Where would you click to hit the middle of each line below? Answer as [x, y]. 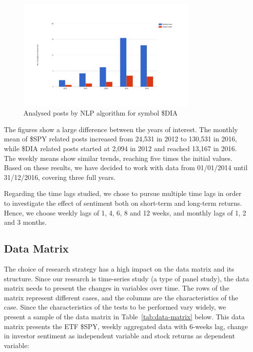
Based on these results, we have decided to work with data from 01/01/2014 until [126, 167]
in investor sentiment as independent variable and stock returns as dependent [119, 336]
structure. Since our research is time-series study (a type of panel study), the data [126, 278]
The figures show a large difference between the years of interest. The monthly [121, 129]
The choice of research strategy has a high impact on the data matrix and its [119, 269]
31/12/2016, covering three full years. [60, 177]
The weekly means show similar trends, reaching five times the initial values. [118, 158]
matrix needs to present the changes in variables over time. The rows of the [117, 288]
